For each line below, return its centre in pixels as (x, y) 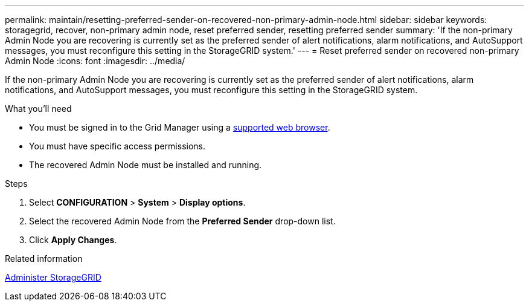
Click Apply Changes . (73, 240)
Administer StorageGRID (53, 277)
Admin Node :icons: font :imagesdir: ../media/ (95, 61)
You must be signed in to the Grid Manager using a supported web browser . (180, 127)
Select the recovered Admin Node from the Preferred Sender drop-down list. (182, 221)
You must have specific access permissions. (117, 146)
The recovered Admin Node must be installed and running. (146, 165)
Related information (44, 259)
